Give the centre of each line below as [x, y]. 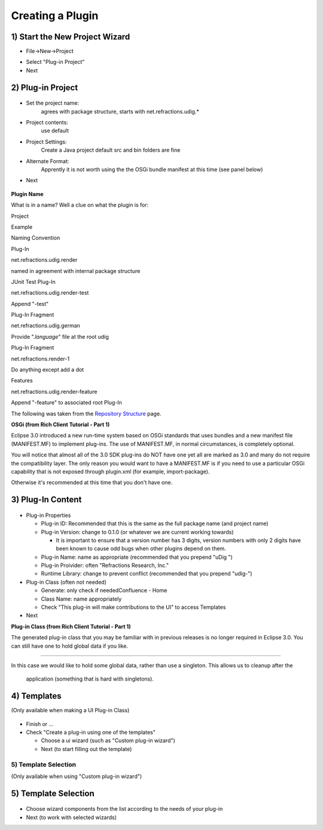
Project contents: [47, 122]
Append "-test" [30, 304]
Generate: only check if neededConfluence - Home [104, 590]
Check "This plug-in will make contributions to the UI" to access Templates [133, 607]
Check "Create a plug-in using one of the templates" [91, 733]
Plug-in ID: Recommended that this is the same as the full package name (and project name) [155, 523]
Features [22, 381]
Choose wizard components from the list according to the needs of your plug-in [124, 809]
